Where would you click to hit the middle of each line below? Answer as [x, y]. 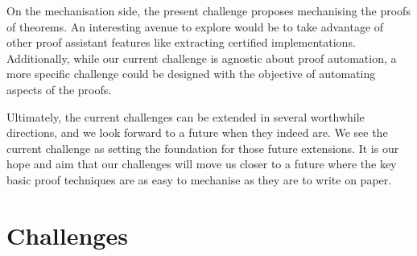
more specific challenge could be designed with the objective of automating [191, 74]
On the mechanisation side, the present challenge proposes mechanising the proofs [208, 10]
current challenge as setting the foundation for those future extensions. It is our [203, 148]
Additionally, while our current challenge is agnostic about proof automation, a [202, 58]
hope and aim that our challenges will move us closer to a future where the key [202, 164]
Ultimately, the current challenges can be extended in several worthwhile [186, 116]
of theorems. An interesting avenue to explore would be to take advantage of [195, 26]
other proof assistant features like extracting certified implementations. [181, 42]
